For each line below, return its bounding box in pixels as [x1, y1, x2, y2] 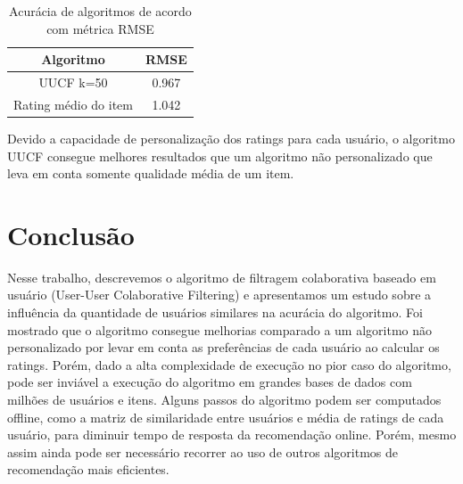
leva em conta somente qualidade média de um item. [7, 164, 294, 183]
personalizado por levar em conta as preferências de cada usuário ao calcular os [7, 338, 440, 357]
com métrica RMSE [46, 19, 154, 37]
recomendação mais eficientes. [7, 460, 169, 479]
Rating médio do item [13, 94, 133, 113]
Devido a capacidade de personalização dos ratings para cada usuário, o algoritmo [7, 128, 455, 147]
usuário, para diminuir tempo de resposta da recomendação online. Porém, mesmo [7, 425, 457, 444]
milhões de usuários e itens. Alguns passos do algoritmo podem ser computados [7, 390, 442, 409]
